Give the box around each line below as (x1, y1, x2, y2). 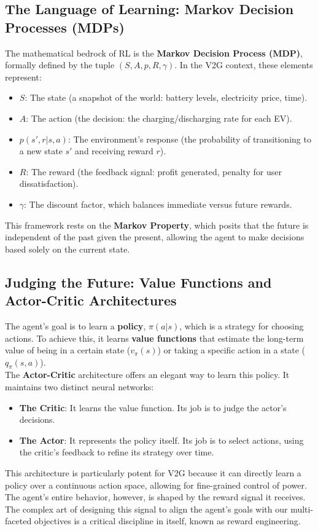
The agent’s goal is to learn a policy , (5, 319, 146, 332)
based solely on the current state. (5, 242, 130, 255)
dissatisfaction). (19, 177, 79, 190)
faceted (5, 514, 32, 527)
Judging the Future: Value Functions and (5, 272, 272, 291)
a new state (19, 144, 63, 157)
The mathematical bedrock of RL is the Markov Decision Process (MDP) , (5, 46, 303, 59)
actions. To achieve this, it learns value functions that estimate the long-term (5, 331, 304, 344)
